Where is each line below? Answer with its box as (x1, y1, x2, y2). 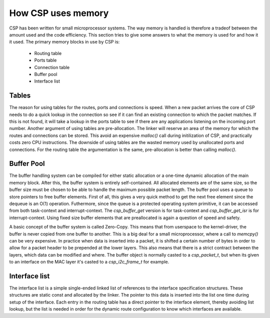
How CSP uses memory (9, 7, 109, 18)
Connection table (34, 64, 70, 70)
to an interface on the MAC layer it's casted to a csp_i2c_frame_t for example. (9, 259, 169, 265)
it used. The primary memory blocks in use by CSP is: (9, 39, 120, 45)
